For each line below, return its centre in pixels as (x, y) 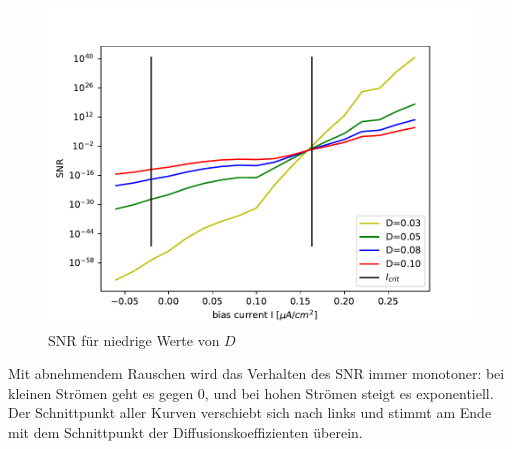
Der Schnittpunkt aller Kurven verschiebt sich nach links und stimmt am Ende (250, 412)
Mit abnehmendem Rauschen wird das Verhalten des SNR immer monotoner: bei (256, 373)
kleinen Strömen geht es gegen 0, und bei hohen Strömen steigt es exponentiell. (251, 392)
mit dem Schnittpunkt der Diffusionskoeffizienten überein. (185, 431)
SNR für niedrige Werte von (134, 339)
